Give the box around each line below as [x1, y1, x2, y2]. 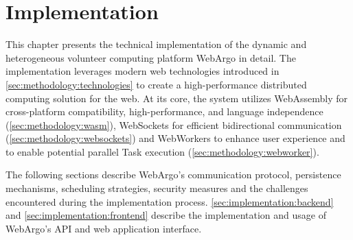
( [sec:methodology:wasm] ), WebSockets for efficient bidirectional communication [5, 117, 342, 132]
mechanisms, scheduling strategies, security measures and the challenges [5, 181, 308, 195]
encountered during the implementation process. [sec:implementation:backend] [5, 194, 334, 208]
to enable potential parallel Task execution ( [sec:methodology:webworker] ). [5, 144, 319, 158]
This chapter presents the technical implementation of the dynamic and [5, 37, 307, 51]
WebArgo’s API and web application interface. [5, 221, 202, 235]
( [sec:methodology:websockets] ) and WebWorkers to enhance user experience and [5, 131, 345, 145]
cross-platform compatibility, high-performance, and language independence [5, 104, 323, 119]
